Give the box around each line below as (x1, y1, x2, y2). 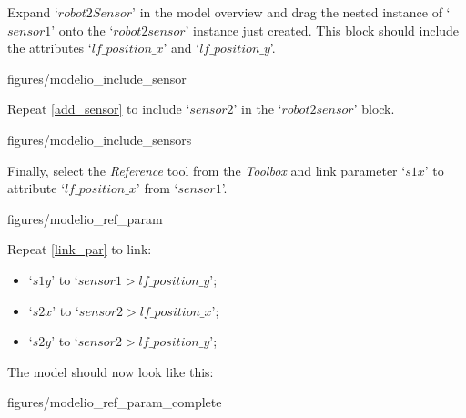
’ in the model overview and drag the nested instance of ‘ (132, 3, 451, 21)
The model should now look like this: (7, 362, 214, 381)
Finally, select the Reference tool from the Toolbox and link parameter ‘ (7, 160, 406, 179)
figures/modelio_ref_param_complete (7, 393, 222, 412)
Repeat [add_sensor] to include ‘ (7, 99, 190, 118)
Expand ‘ (7, 3, 58, 21)
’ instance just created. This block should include (185, 20, 460, 39)
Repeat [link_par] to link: (7, 240, 152, 259)
